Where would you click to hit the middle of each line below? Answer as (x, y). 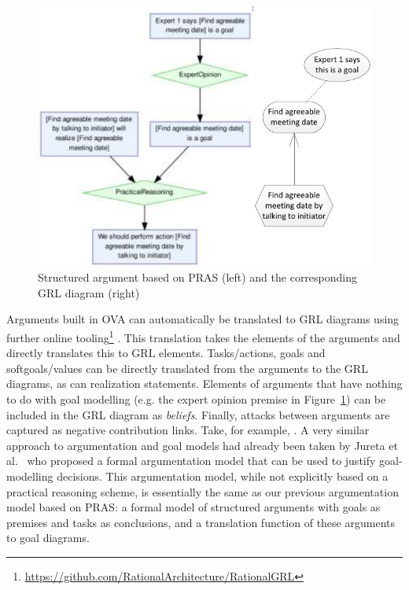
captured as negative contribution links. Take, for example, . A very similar (188, 430)
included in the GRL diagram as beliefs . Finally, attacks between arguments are (198, 414)
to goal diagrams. (48, 538)
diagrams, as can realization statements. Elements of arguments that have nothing (204, 383)
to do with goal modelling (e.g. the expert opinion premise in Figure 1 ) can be (196, 398)
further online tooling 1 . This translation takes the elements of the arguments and (203, 336)
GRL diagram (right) (89, 292)
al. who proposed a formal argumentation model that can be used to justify (191, 461)
